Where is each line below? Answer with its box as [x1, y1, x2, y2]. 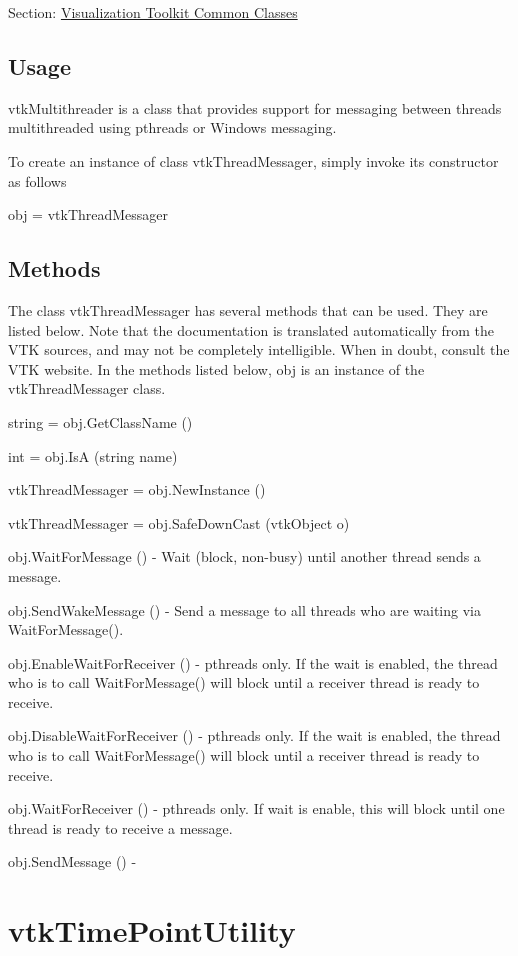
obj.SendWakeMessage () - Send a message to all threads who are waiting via [8, 599, 481, 620]
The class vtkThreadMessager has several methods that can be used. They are [8, 299, 488, 320]
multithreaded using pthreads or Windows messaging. [8, 117, 337, 138]
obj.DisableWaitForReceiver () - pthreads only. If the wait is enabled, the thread [8, 725, 501, 746]
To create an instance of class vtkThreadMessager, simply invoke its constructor [8, 150, 499, 171]
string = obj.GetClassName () [8, 411, 193, 432]
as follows [8, 170, 67, 191]
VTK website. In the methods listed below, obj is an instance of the [8, 358, 425, 379]
